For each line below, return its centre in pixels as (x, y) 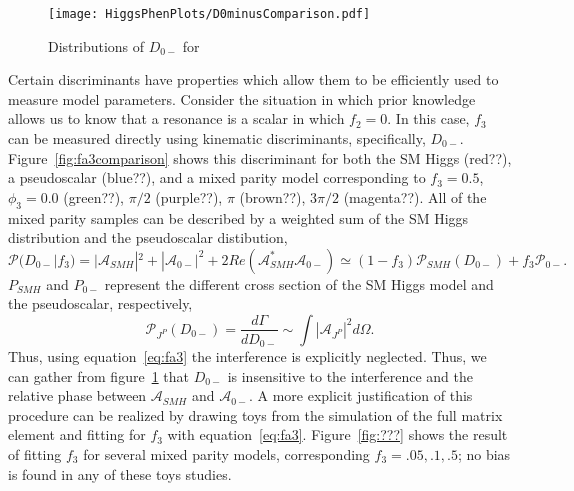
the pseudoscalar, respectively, (100, 303)
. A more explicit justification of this (360, 395)
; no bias (484, 454)
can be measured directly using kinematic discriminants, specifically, (217, 138)
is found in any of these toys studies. (120, 473)
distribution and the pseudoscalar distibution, (148, 237)
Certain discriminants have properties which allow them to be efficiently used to (253, 79)
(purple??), (189, 196)
